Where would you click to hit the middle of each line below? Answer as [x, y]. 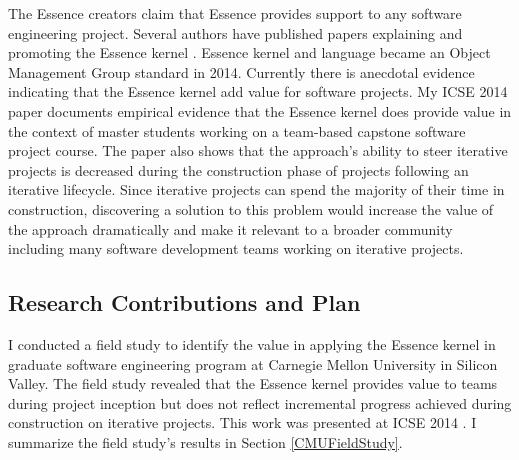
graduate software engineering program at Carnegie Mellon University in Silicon [253, 363]
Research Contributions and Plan [184, 302]
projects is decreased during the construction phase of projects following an [238, 169]
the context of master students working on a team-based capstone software [237, 130]
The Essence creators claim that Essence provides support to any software [235, 13]
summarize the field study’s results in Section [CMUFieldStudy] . [205, 441]
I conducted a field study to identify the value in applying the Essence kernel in [252, 343]
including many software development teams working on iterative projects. [236, 248]
